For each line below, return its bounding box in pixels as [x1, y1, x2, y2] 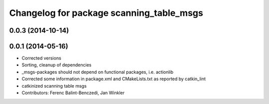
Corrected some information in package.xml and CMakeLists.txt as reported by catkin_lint [21, 76, 206, 82]
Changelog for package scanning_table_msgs [9, 7, 204, 18]
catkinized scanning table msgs [21, 83, 87, 89]
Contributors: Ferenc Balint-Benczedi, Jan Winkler [21, 90, 125, 96]
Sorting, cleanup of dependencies [21, 62, 92, 68]
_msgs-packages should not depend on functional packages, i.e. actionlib [21, 69, 174, 75]
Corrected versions [21, 55, 62, 61]
